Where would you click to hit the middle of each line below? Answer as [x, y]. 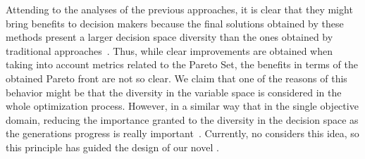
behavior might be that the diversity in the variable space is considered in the [174, 92]
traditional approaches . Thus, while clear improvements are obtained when [169, 50]
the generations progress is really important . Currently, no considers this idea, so [182, 133]
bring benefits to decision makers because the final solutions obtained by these [175, 23]
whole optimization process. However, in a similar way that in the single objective [182, 106]
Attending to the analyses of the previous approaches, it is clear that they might [179, 9]
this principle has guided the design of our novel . [112, 147]
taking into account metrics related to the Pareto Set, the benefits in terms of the [182, 64]
